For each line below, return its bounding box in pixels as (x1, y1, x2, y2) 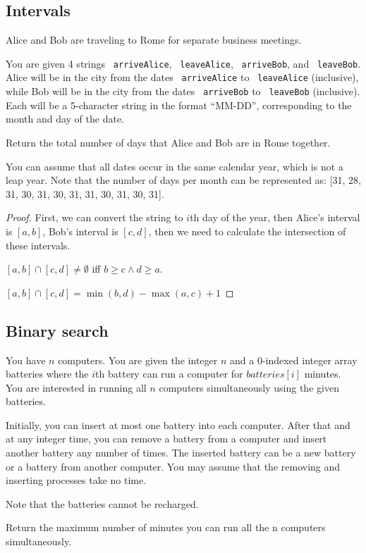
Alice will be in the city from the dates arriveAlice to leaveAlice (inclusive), (6, 70, 359, 85)
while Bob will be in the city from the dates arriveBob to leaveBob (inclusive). (6, 84, 360, 99)
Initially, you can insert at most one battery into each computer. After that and (6, 417, 350, 432)
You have (6, 352, 46, 367)
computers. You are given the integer (58, 352, 218, 367)
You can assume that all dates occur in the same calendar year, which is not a (6, 159, 343, 173)
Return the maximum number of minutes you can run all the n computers (6, 520, 326, 535)
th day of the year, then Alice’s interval (190, 210, 360, 225)
